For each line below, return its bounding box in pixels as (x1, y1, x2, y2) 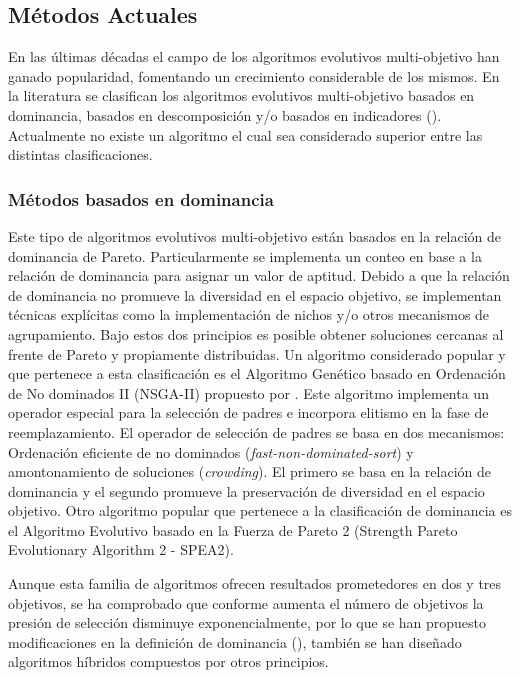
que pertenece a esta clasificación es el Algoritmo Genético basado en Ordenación (8, 363, 506, 384)
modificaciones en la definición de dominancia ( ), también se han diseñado (8, 631, 462, 652)
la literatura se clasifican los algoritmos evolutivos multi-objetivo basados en (8, 85, 475, 106)
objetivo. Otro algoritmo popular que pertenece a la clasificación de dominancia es (8, 500, 512, 521)
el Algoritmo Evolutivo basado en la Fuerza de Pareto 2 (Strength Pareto (8, 519, 458, 540)
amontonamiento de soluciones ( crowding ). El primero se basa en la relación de (8, 461, 492, 482)
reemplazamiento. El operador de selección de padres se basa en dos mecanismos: (8, 421, 505, 442)
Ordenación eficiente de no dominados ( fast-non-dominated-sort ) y (8, 441, 414, 462)
